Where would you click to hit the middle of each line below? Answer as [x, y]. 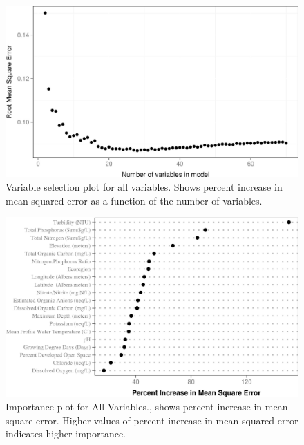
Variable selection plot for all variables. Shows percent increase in [144, 187]
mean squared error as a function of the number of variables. [134, 200]
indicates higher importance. [66, 434]
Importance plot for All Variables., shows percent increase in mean [147, 407]
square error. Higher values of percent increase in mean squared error [152, 420]
